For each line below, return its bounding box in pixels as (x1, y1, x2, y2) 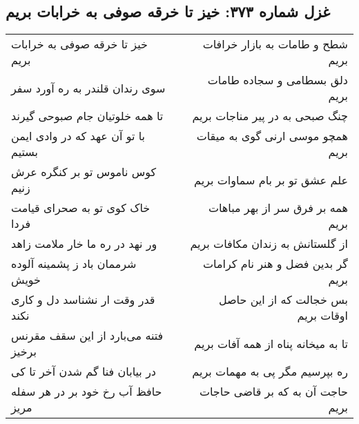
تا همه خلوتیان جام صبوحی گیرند (11, 108, 164, 124)
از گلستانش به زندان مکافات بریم (190, 235, 348, 252)
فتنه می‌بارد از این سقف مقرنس (11, 327, 164, 344)
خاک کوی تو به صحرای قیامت (11, 200, 151, 216)
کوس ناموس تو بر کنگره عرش (11, 164, 157, 180)
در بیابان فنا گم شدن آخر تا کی (11, 363, 156, 380)
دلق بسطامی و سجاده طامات (207, 72, 348, 88)
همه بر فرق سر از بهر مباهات (208, 200, 348, 216)
